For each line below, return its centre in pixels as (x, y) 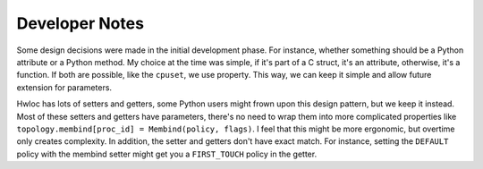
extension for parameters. (64, 87)
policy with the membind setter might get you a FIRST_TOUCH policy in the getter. (167, 154)
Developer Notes (80, 23)
